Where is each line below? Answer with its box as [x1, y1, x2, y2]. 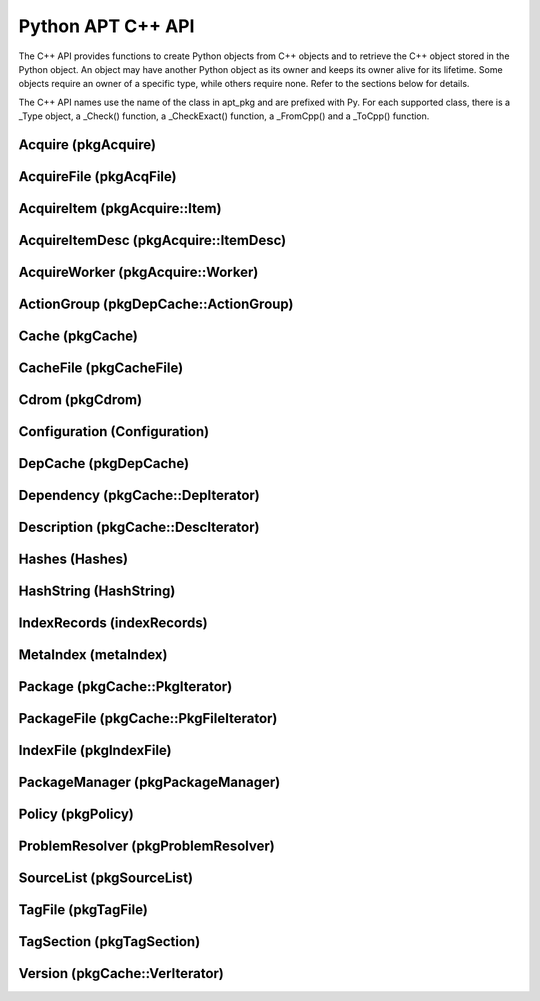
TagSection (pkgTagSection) [18, 933, 201, 950]
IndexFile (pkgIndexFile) [18, 742, 172, 759]
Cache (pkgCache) [18, 328, 139, 345]
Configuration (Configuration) [18, 423, 210, 440]
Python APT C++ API [18, 15, 195, 37]
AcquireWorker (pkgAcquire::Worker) [18, 263, 259, 280]
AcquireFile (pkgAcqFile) [18, 168, 177, 185]
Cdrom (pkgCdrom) [18, 391, 143, 409]
